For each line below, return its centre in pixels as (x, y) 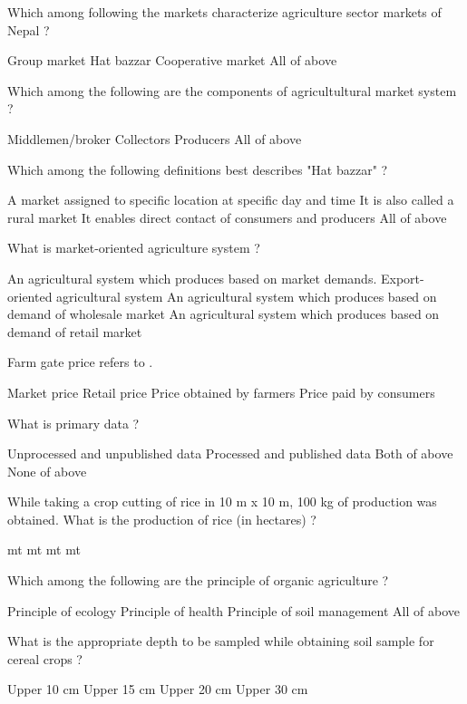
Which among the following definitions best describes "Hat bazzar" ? (198, 169)
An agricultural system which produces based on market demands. (192, 278)
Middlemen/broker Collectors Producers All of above (155, 138)
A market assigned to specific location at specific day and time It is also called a (231, 200)
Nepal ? (29, 29)
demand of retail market (75, 331)
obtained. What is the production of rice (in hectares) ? (162, 519)
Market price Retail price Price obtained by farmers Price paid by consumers (221, 392)
